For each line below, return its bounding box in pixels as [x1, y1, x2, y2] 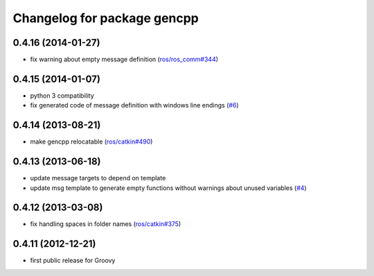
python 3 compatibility [30, 91, 95, 100]
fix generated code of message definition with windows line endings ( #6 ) [30, 101, 239, 110]
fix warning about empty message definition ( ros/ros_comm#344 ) [30, 55, 218, 64]
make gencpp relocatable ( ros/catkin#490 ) [30, 137, 153, 146]
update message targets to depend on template [30, 174, 166, 182]
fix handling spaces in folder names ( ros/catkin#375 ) [30, 220, 181, 228]
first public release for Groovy [30, 257, 116, 265]
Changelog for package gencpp [12, 10, 199, 26]
